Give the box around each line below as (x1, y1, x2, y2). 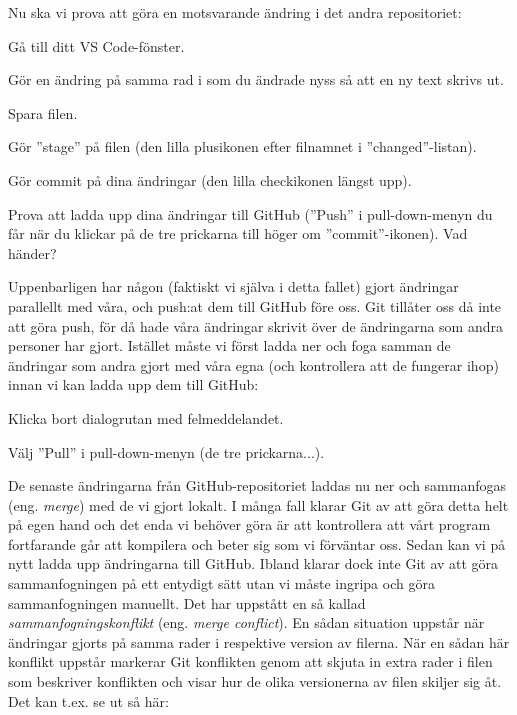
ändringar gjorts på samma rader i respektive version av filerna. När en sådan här (8, 631, 510, 652)
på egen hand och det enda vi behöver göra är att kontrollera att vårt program (8, 514, 491, 535)
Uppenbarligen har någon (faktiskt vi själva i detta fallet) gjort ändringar (8, 276, 459, 297)
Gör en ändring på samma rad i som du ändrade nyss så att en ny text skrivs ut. (8, 69, 504, 90)
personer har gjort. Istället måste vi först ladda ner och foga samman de (8, 335, 451, 356)
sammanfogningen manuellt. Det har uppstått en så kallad (8, 592, 366, 613)
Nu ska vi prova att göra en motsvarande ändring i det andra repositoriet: (8, 2, 462, 22)
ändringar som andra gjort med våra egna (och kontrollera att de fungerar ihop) (8, 354, 499, 375)
